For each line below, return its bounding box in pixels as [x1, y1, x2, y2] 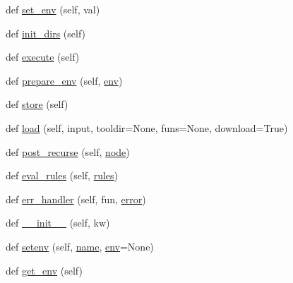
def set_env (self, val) [6, 2, 100, 16]
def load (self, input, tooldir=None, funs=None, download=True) [6, 120, 288, 135]
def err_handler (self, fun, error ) [6, 191, 146, 206]
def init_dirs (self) [6, 25, 86, 40]
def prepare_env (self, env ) [6, 73, 123, 88]
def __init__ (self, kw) [6, 215, 110, 230]
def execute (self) [6, 49, 80, 64]
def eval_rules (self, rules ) [6, 168, 119, 183]
